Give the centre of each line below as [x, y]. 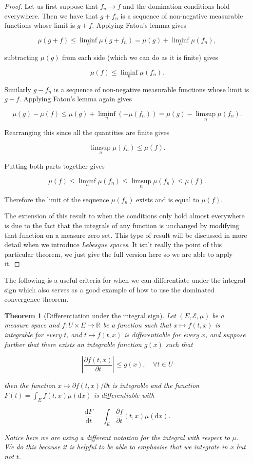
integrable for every [33, 334]
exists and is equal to [168, 199]
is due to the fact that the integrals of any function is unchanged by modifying [122, 225]
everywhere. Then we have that [51, 15]
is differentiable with [124, 395]
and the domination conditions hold [176, 6]
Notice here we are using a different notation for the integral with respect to [117, 437]
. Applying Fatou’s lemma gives [139, 25]
